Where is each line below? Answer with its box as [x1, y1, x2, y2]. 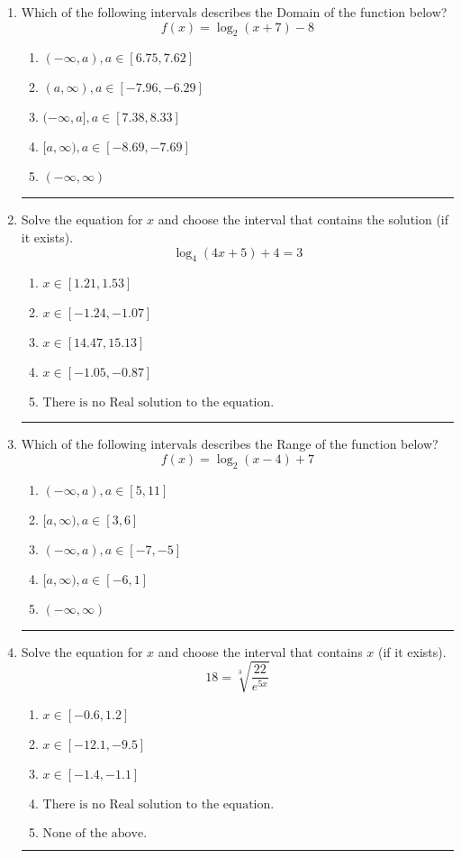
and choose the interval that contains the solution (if [158, 210, 449, 229]
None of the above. [42, 826, 148, 840]
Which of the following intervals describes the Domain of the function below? [21, 3, 447, 21]
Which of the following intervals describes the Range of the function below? [21, 434, 438, 453]
